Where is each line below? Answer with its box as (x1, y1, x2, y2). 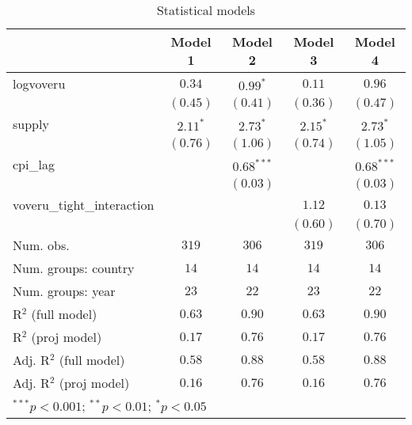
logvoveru (13, 74, 66, 93)
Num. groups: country (13, 259, 135, 277)
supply (13, 115, 49, 133)
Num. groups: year (13, 282, 116, 300)
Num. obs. (13, 236, 70, 254)
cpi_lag (13, 155, 55, 173)
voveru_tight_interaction (13, 195, 154, 214)
